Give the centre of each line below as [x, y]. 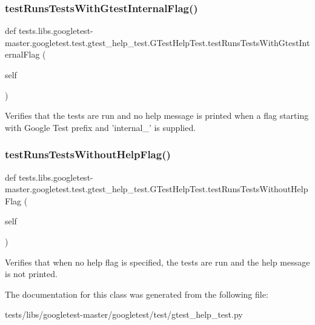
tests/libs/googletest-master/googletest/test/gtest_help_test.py [124, 314]
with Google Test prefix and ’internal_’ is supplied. [101, 127]
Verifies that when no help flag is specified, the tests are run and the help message [157, 262]
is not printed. [31, 274]
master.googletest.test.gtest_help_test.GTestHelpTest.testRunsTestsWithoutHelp [157, 189]
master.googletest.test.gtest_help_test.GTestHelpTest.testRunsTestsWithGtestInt [157, 42]
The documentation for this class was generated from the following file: [137, 294]
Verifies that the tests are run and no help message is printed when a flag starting [157, 116]
